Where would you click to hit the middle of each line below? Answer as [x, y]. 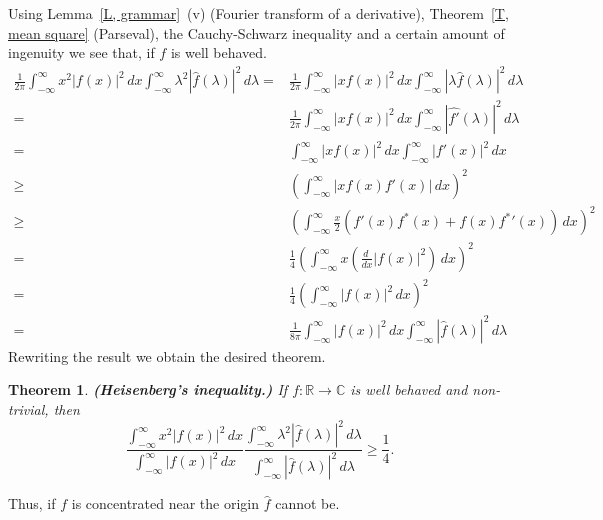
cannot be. [307, 503]
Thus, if [32, 503]
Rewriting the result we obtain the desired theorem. [167, 355]
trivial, [28, 409]
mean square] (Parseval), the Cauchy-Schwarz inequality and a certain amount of [256, 32]
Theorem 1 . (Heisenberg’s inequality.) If [148, 389]
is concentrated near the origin [165, 503]
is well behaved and [409, 389]
